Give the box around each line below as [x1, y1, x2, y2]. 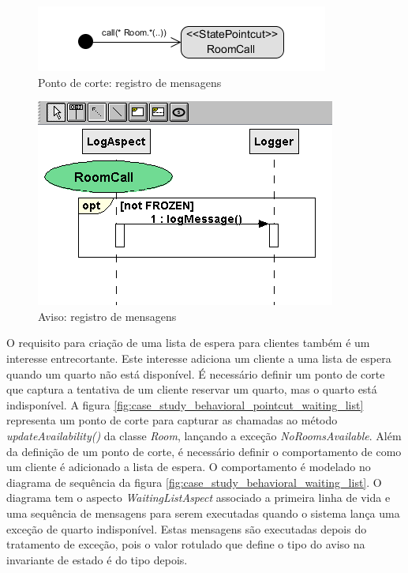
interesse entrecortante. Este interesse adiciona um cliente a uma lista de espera [6, 349, 391, 366]
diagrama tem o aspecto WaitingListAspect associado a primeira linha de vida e [6, 489, 391, 506]
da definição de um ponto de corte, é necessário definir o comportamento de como [6, 443, 402, 459]
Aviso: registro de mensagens [38, 307, 177, 324]
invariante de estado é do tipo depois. [6, 551, 188, 567]
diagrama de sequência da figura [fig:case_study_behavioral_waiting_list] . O [6, 473, 382, 490]
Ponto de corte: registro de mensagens [38, 74, 222, 90]
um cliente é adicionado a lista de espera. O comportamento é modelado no [6, 458, 371, 475]
